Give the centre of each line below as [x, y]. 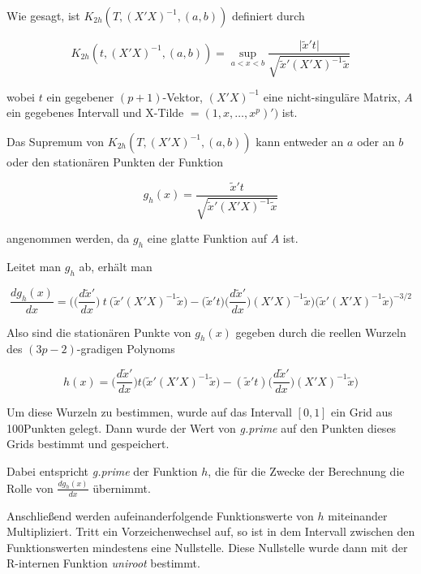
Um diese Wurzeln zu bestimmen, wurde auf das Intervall [149, 412]
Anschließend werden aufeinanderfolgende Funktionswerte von [160, 515]
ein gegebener [80, 96]
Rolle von [30, 488]
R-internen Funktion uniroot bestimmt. [103, 563]
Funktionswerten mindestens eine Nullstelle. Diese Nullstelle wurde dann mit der [207, 547]
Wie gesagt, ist [43, 15]
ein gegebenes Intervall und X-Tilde [95, 112]
